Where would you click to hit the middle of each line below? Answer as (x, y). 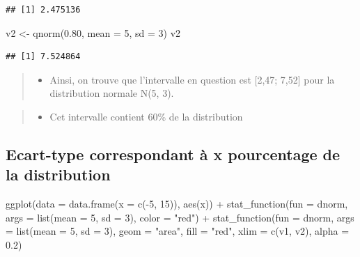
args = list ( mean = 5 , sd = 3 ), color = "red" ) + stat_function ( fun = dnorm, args (180, 217)
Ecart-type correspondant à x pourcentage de (173, 154)
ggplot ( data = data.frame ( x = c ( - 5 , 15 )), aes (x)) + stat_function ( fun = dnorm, (177, 204)
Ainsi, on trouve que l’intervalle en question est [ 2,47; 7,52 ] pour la (192, 79)
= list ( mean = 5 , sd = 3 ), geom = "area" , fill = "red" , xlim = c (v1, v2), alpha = (178, 231)
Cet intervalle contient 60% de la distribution (146, 116)
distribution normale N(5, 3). (112, 93)
